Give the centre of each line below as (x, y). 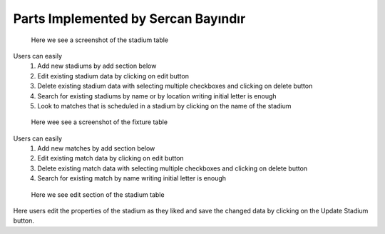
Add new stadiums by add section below (97, 66)
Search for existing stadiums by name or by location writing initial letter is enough (157, 96)
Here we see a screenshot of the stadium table (100, 40)
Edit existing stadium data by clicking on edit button (113, 76)
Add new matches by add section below (96, 148)
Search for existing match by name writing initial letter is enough (132, 178)
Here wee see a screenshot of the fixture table (99, 122)
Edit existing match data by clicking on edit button (111, 158)
